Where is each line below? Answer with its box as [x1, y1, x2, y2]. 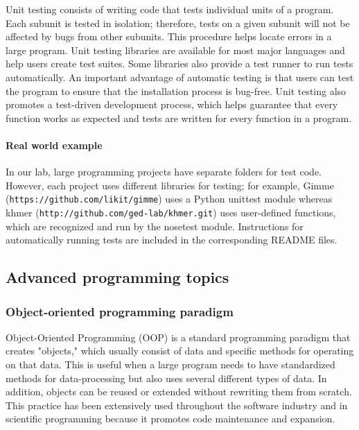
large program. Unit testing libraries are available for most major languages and [6, 42, 345, 57]
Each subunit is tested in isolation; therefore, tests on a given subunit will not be [6, 15, 350, 30]
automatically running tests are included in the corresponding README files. [6, 232, 338, 247]
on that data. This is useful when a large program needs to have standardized [6, 357, 335, 372]
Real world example [6, 137, 103, 152]
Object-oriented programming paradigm [6, 302, 234, 320]
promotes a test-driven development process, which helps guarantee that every [6, 97, 338, 112]
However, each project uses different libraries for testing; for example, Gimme [6, 178, 334, 192]
